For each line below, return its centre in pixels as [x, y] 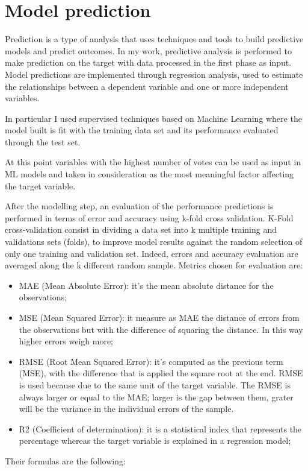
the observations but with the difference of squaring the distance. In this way [161, 329]
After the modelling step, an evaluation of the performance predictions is [139, 206]
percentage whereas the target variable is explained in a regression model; [155, 441]
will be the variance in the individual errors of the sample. [126, 409]
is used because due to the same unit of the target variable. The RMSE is [155, 384]
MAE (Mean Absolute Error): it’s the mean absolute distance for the [146, 285]
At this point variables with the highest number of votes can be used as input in [153, 162]
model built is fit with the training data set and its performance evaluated [142, 130]
